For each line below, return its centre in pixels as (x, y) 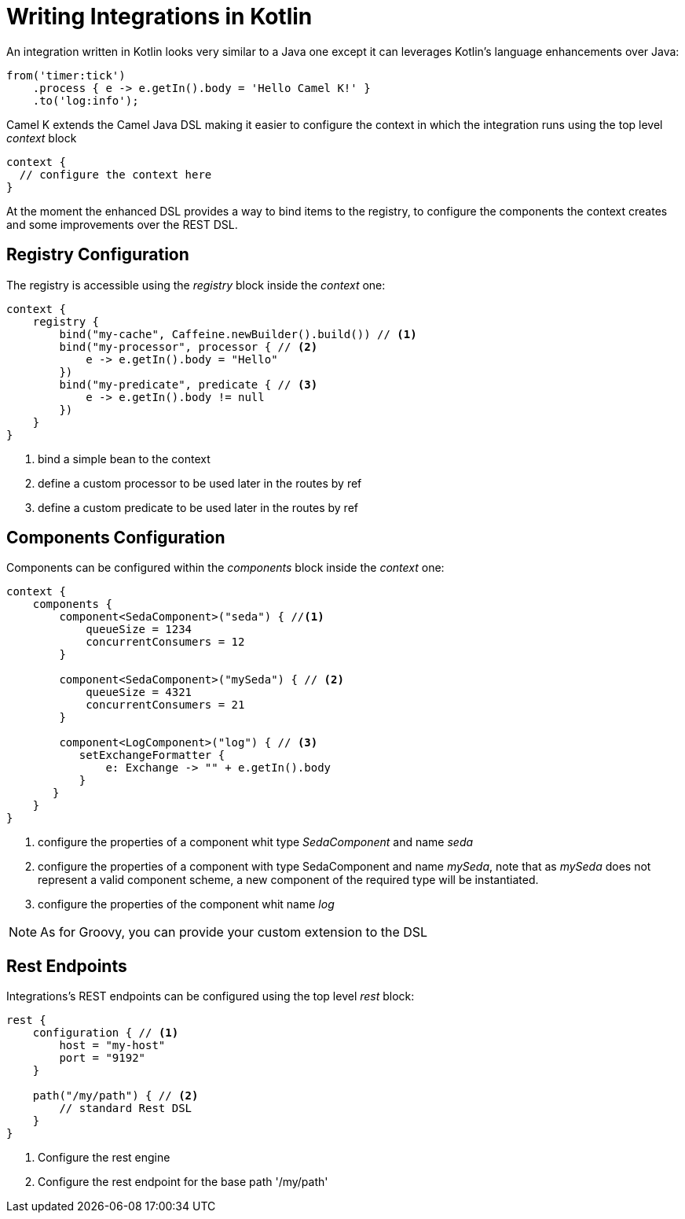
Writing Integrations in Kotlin (159, 17)
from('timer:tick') (66, 75)
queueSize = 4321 (139, 692)
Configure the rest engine (104, 1158)
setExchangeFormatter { (152, 755)
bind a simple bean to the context (124, 459)
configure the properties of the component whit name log (186, 904)
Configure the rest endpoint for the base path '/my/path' (183, 1182)
